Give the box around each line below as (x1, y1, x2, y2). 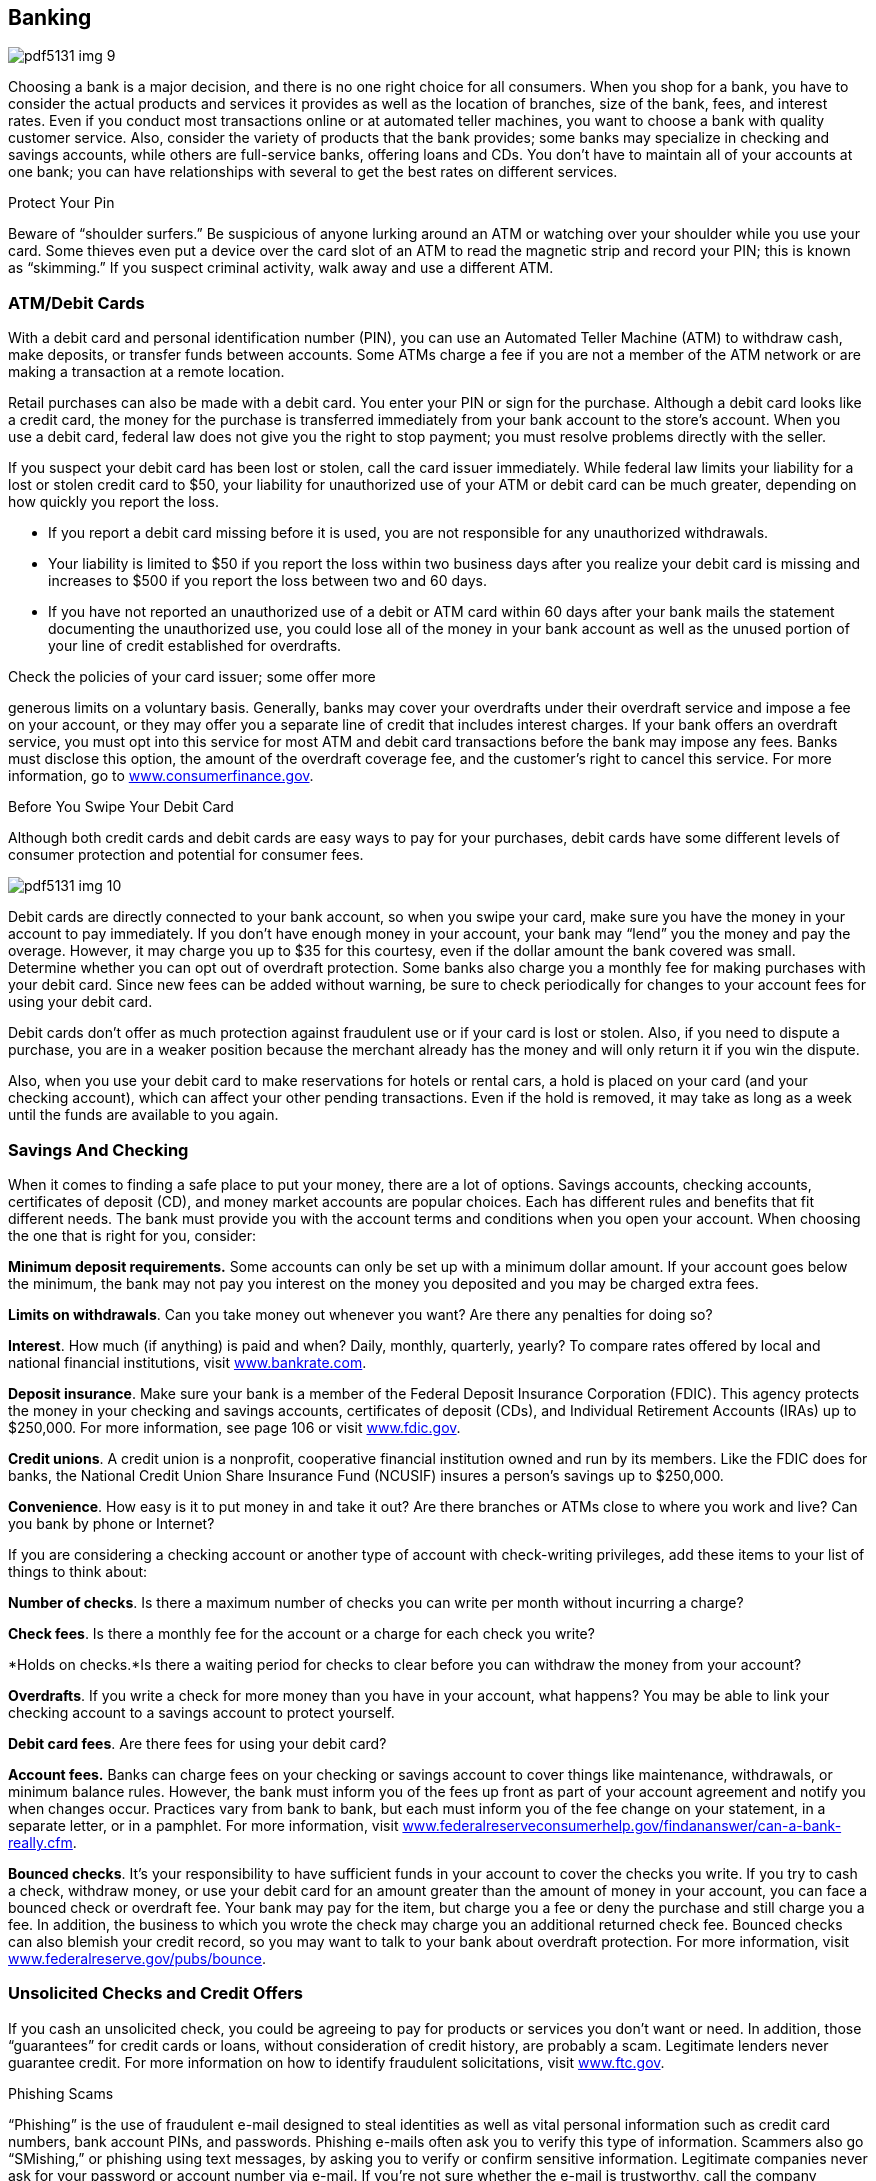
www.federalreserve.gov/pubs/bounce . (8, 1949, 267, 1967)
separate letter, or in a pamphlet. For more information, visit (8, 1816, 399, 1834)
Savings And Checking (8, 1139, 189, 1160)
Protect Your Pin (8, 194, 115, 212)
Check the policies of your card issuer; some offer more (8, 668, 376, 686)
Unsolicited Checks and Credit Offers (8, 1983, 303, 2004)
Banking (8, 5, 92, 30)
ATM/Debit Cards (8, 292, 145, 313)
